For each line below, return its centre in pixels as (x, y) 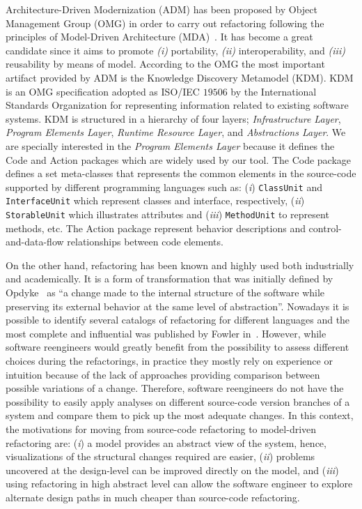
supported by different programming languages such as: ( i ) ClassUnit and (164, 187)
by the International (274, 91)
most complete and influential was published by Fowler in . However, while (166, 333)
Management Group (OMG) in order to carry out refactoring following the (165, 23)
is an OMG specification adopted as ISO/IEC (103, 91)
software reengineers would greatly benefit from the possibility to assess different (178, 347)
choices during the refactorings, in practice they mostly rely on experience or (169, 361)
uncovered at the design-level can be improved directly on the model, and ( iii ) (172, 470)
